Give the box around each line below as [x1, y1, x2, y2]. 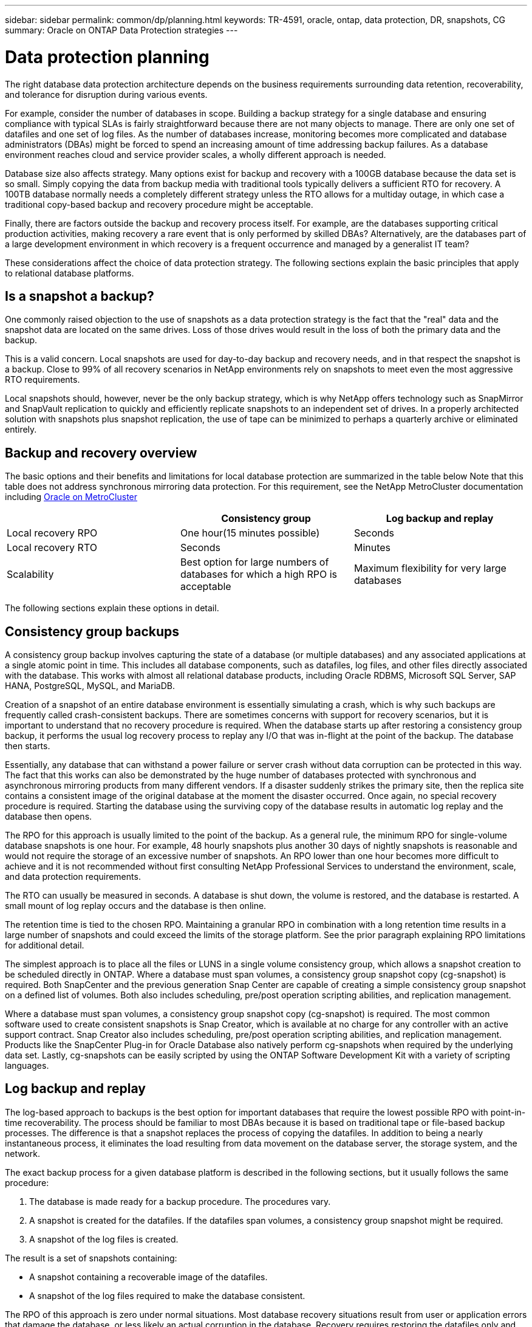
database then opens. [5, 811, 92, 822]
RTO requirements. [5, 374, 80, 385]
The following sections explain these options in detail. [5, 603, 219, 614]
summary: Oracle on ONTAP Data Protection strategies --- [5, 25, 238, 35]
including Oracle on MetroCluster [5, 492, 138, 502]
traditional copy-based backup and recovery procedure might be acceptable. [5, 199, 313, 210]
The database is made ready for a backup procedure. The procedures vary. [29, 1196, 331, 1207]
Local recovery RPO [7, 527, 98, 540]
